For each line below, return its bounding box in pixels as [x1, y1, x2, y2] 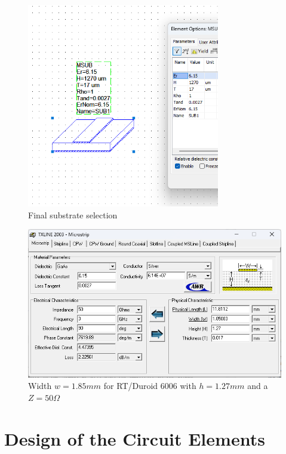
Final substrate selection [28, 208, 118, 221]
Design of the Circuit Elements [4, 426, 265, 450]
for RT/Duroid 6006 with [103, 379, 196, 392]
